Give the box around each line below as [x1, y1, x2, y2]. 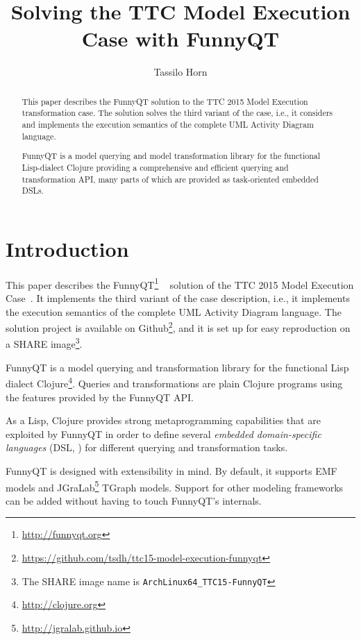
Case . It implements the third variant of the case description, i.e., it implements [6, 291, 350, 305]
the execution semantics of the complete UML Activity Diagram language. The [6, 304, 342, 319]
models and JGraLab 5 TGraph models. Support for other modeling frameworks [6, 478, 344, 494]
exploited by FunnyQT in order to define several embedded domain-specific [6, 426, 321, 441]
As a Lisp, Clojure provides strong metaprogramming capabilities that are [6, 413, 321, 428]
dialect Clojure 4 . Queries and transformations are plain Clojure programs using [6, 374, 343, 390]
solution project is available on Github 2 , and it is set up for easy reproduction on [6, 319, 351, 335]
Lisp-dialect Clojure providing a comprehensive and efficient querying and [22, 161, 289, 173]
